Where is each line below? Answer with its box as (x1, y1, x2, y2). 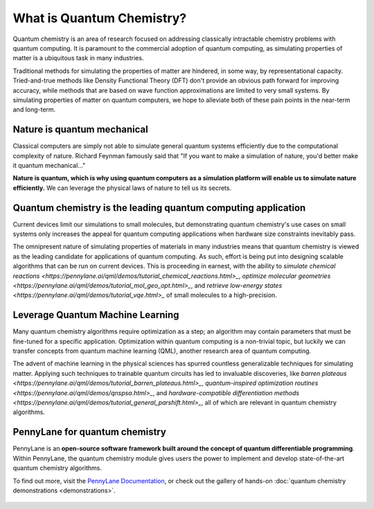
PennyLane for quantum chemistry (12, 426, 166, 438)
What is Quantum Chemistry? (12, 10, 187, 26)
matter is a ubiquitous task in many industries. (12, 54, 144, 62)
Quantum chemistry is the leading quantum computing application (12, 202, 306, 214)
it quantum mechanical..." (12, 161, 86, 169)
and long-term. (12, 105, 56, 114)
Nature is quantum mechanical (12, 123, 148, 135)
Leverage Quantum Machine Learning (12, 309, 179, 321)
